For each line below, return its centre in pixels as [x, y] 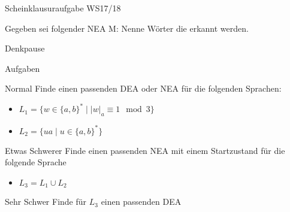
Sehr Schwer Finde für [46, 202]
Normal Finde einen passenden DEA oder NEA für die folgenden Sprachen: [143, 88]
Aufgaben [22, 68]
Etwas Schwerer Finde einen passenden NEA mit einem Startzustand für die [145, 150]
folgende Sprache [36, 162]
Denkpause [25, 48]
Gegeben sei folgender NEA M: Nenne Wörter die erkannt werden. [127, 28]
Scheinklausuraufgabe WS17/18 [63, 8]
